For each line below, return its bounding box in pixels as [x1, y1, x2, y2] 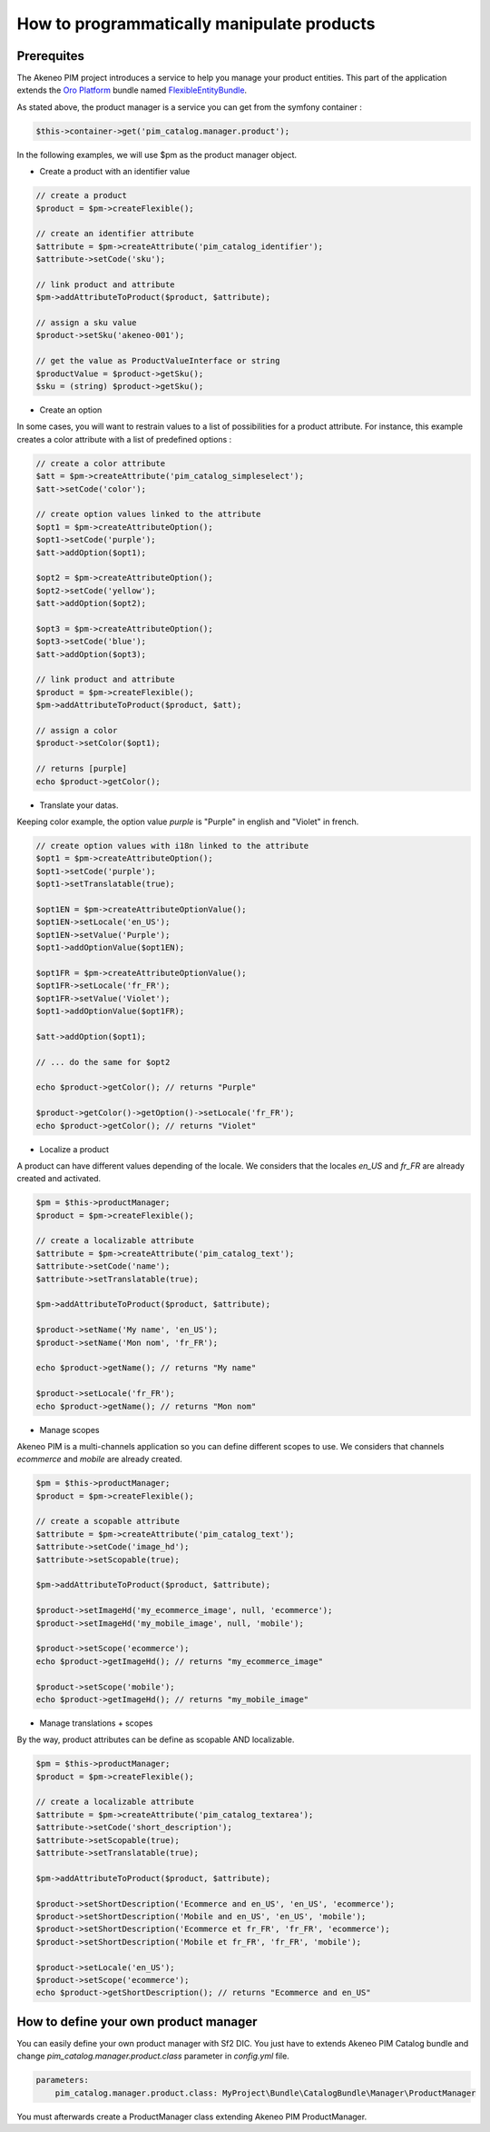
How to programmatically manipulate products [16, 14, 376, 34]
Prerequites [16, 48, 85, 64]
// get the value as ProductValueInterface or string [35, 355, 280, 366]
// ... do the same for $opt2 [35, 1057, 171, 1067]
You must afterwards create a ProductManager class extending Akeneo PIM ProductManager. [16, 2111, 367, 2122]
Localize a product [39, 1143, 109, 1154]
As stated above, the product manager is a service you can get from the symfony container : [16, 101, 362, 113]
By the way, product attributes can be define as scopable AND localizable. [16, 1734, 295, 1745]
